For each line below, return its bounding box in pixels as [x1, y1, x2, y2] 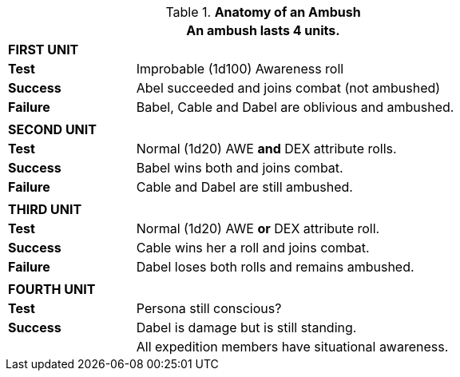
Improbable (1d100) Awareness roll [136, 61, 344, 77]
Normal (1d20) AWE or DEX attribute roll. [136, 220, 380, 236]
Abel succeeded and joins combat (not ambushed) [136, 80, 441, 96]
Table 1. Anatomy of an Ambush [165, 4, 361, 20]
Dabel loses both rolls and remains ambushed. [136, 259, 414, 275]
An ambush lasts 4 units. [186, 22, 340, 38]
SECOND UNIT [8, 121, 97, 137]
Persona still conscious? [136, 300, 282, 316]
